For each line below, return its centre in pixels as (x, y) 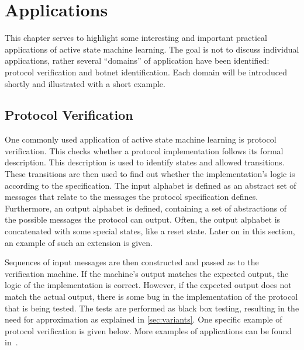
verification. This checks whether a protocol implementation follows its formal (144, 150)
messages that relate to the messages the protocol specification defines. (132, 197)
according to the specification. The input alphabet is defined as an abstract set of (151, 185)
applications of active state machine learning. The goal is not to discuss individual (152, 49)
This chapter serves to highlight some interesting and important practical (136, 38)
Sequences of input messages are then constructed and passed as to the (132, 262)
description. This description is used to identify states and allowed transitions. (145, 162)
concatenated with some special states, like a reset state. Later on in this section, (150, 231)
